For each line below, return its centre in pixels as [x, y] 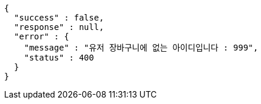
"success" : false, [59, 18]
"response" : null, [59, 27]
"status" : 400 [59, 58]
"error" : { [41, 36]
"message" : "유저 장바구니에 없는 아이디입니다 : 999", [141, 48]
